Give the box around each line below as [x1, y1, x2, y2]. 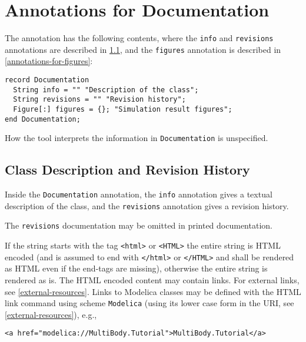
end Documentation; [5, 115, 81, 123]
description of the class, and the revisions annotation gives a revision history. [5, 199, 289, 212]
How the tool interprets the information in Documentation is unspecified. [5, 132, 268, 144]
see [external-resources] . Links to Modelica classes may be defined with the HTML [5, 285, 301, 297]
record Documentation [5, 76, 89, 85]
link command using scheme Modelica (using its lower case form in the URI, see [5, 297, 294, 309]
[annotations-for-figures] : [5, 55, 93, 67]
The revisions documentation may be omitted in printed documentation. [5, 219, 272, 232]
